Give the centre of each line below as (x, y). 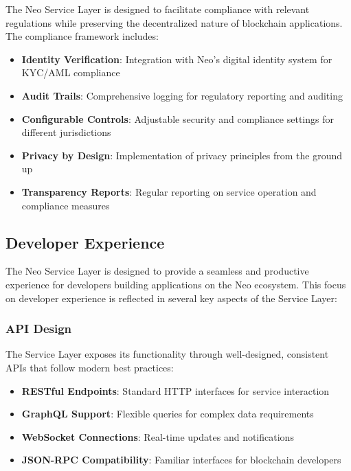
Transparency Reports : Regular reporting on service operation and (169, 191)
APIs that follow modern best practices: (90, 367)
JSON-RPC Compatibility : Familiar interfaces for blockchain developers (181, 460)
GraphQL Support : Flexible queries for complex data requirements (168, 414)
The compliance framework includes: (82, 36)
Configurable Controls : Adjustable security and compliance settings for (178, 118)
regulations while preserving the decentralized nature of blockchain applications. (174, 22)
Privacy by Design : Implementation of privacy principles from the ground (182, 155)
